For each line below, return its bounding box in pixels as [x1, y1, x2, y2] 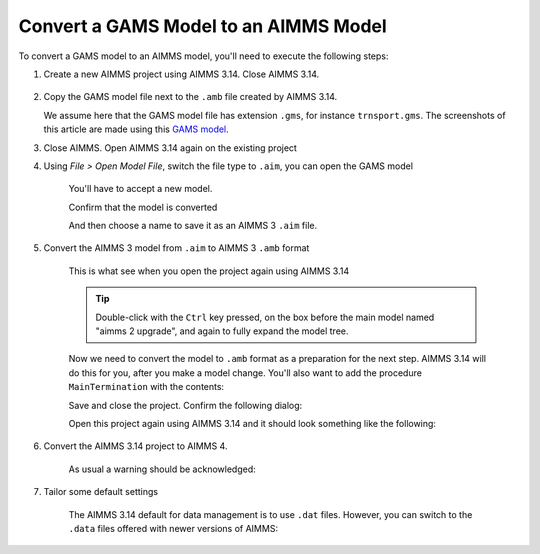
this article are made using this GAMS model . [43, 123, 229, 135]
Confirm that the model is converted [68, 201, 218, 213]
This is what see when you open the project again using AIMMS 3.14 [68, 265, 350, 277]
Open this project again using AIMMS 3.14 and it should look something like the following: [68, 417, 437, 429]
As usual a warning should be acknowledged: [68, 463, 256, 475]
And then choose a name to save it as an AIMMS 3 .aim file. [68, 220, 318, 232]
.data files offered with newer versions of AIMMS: [68, 522, 279, 534]
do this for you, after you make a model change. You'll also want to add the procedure [68, 366, 422, 379]
